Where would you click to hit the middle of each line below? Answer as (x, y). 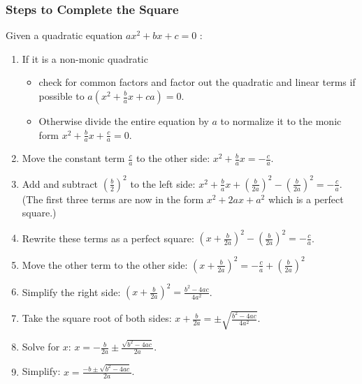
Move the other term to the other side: (105, 264)
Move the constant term (73, 158)
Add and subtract (60, 183)
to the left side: (163, 183)
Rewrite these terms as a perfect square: (108, 238)
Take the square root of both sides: (97, 318)
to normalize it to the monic (281, 121)
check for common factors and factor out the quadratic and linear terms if (197, 82)
